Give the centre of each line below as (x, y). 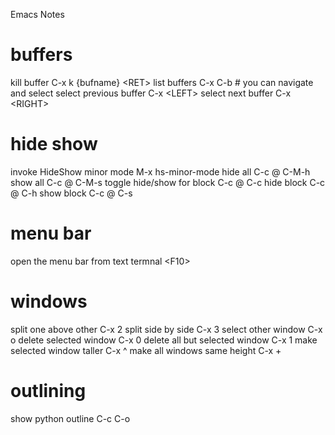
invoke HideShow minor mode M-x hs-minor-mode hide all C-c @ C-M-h (160, 171)
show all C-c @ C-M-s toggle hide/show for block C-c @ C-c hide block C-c (168, 182)
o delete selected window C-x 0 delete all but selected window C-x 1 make (164, 340)
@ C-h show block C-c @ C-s (71, 193)
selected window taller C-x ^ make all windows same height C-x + (146, 350)
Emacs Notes (37, 14)
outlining (48, 390)
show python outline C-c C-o (70, 418)
